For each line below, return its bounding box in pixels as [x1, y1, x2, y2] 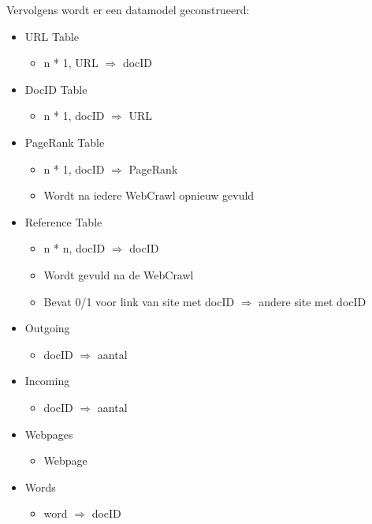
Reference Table [24, 213, 102, 230]
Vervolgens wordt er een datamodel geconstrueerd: [6, 2, 250, 17]
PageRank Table [24, 133, 105, 150]
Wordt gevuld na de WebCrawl [43, 266, 194, 283]
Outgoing [24, 320, 70, 336]
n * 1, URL [43, 54, 99, 71]
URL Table [24, 28, 79, 44]
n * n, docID [43, 240, 106, 256]
